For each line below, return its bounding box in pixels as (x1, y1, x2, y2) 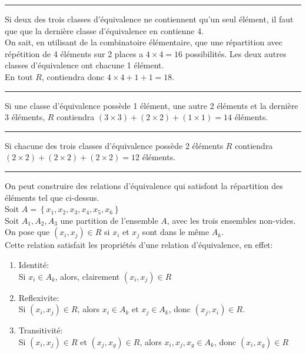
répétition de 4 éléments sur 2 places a (5, 47, 144, 59)
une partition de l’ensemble (60, 214, 158, 226)
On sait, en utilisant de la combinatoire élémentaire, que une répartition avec (5, 36, 283, 48)
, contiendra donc (41, 70, 105, 82)
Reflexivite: (18, 291, 59, 303)
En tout (5, 70, 33, 82)
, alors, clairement (55, 270, 120, 282)
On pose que (5, 226, 50, 238)
